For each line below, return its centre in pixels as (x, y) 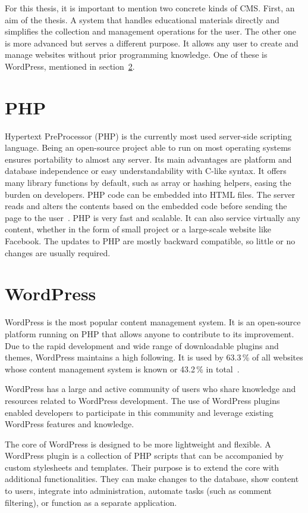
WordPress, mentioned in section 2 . (70, 66)
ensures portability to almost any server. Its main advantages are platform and (148, 159)
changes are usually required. (58, 252)
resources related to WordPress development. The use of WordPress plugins (142, 400)
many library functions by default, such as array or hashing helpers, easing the (148, 183)
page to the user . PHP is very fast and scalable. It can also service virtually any (153, 217)
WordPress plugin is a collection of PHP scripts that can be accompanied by (144, 456)
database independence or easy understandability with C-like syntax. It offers (146, 171)
